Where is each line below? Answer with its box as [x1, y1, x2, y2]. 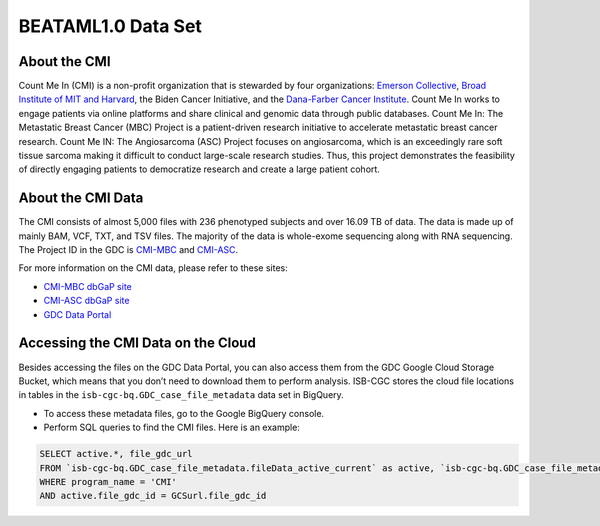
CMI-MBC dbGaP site [43, 280, 132, 292]
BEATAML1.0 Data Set [18, 15, 202, 37]
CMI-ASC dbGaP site [43, 295, 130, 307]
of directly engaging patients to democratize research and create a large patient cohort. [18, 163, 380, 175]
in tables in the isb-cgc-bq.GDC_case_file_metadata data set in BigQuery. [18, 389, 344, 401]
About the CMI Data [18, 190, 144, 207]
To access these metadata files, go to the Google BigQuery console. [43, 407, 325, 419]
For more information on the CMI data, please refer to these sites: [18, 262, 289, 274]
